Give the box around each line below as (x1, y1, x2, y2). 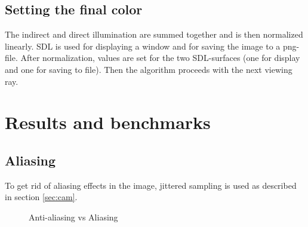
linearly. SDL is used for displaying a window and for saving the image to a (5, 39, 281, 52)
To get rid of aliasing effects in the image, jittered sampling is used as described (5, 179, 297, 191)
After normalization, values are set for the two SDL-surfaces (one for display (20, 51, 300, 64)
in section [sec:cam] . (5, 191, 78, 203)
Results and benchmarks (5, 110, 211, 134)
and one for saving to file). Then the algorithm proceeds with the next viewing (5, 63, 292, 75)
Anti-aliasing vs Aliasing (29, 210, 118, 223)
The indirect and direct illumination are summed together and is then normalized (5, 28, 303, 41)
